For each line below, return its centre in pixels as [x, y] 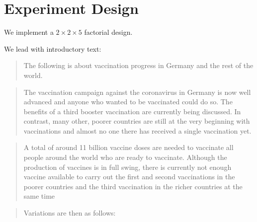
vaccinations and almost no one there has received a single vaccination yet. [137, 130]
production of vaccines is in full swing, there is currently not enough [128, 167]
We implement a [29, 32]
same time [39, 196]
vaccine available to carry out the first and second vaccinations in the [129, 177]
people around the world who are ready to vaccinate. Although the [125, 157]
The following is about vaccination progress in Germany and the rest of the [138, 65]
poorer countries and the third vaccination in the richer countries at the [133, 186]
